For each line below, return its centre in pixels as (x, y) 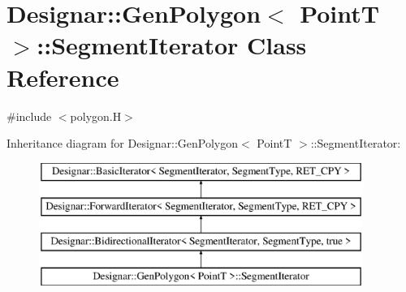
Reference (63, 77)
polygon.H (96, 116)
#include (29, 116)
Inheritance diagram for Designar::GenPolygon (123, 143)
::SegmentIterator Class (172, 45)
